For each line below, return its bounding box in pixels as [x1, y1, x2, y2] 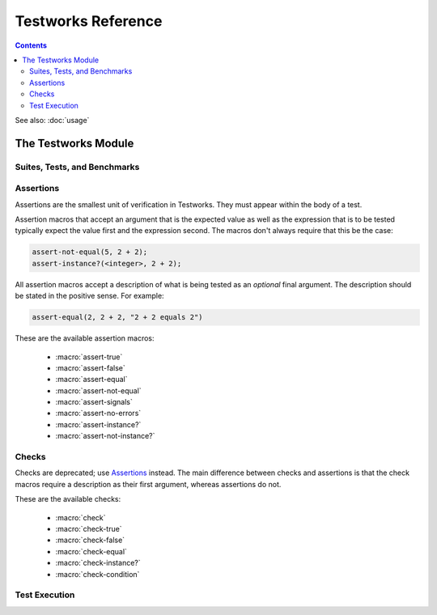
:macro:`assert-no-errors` [55, 409, 142, 418]
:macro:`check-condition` [55, 569, 140, 579]
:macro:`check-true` [55, 524, 122, 533]
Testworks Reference [15, 12, 163, 30]
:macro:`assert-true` [55, 352, 123, 362]
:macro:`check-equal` [55, 546, 127, 556]
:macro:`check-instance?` [55, 558, 141, 568]
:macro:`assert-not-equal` [55, 385, 142, 396]
